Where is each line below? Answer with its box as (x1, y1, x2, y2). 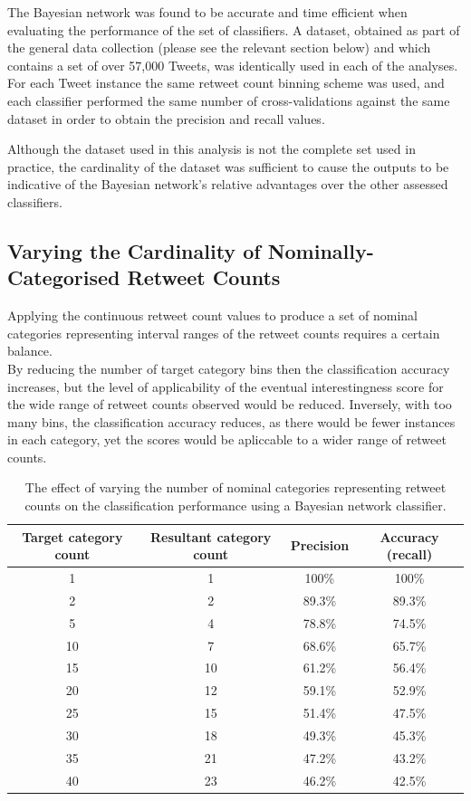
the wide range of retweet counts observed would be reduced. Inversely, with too (7, 395, 452, 414)
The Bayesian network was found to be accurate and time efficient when (7, 3, 408, 21)
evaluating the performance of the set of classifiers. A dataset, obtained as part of (7, 20, 460, 39)
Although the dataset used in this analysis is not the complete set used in (7, 139, 416, 158)
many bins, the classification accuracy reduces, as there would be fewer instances (7, 412, 456, 431)
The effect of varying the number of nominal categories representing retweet (24, 478, 447, 497)
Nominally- (267, 236, 374, 264)
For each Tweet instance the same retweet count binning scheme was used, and (7, 73, 445, 92)
